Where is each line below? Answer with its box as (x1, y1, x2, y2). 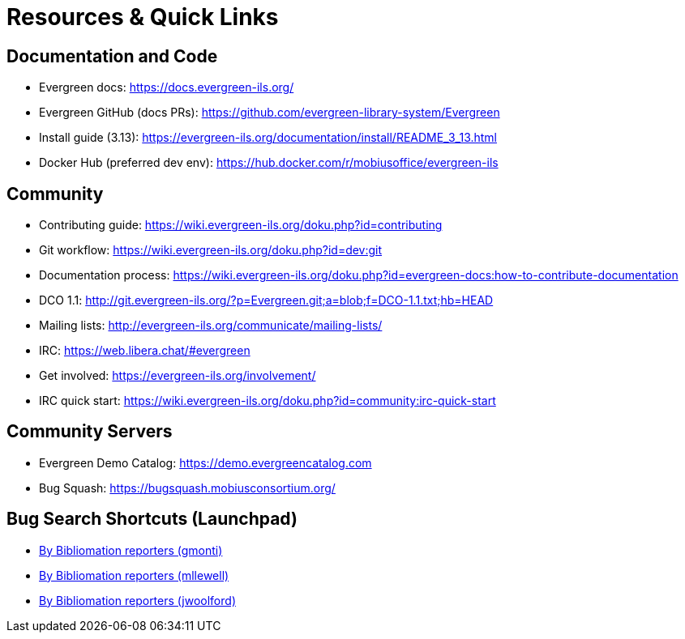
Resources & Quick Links (6, 3, 279, 31)
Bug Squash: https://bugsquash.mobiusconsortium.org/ (39, 480, 336, 495)
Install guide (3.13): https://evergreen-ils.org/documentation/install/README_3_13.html (39, 130, 498, 145)
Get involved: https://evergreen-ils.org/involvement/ (39, 368, 316, 383)
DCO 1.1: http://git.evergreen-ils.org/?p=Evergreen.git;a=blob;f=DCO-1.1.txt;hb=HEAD (39, 293, 494, 308)
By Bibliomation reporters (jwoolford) (39, 593, 236, 607)
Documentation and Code (6, 45, 218, 66)
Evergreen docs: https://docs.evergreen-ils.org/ (39, 80, 294, 95)
